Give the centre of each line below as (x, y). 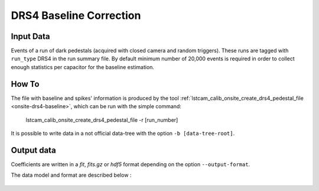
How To (25, 84)
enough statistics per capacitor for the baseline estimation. (83, 67)
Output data (33, 150)
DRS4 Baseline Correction (76, 15)
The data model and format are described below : (71, 175)
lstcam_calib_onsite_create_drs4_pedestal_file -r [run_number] (102, 120)
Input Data (30, 36)
